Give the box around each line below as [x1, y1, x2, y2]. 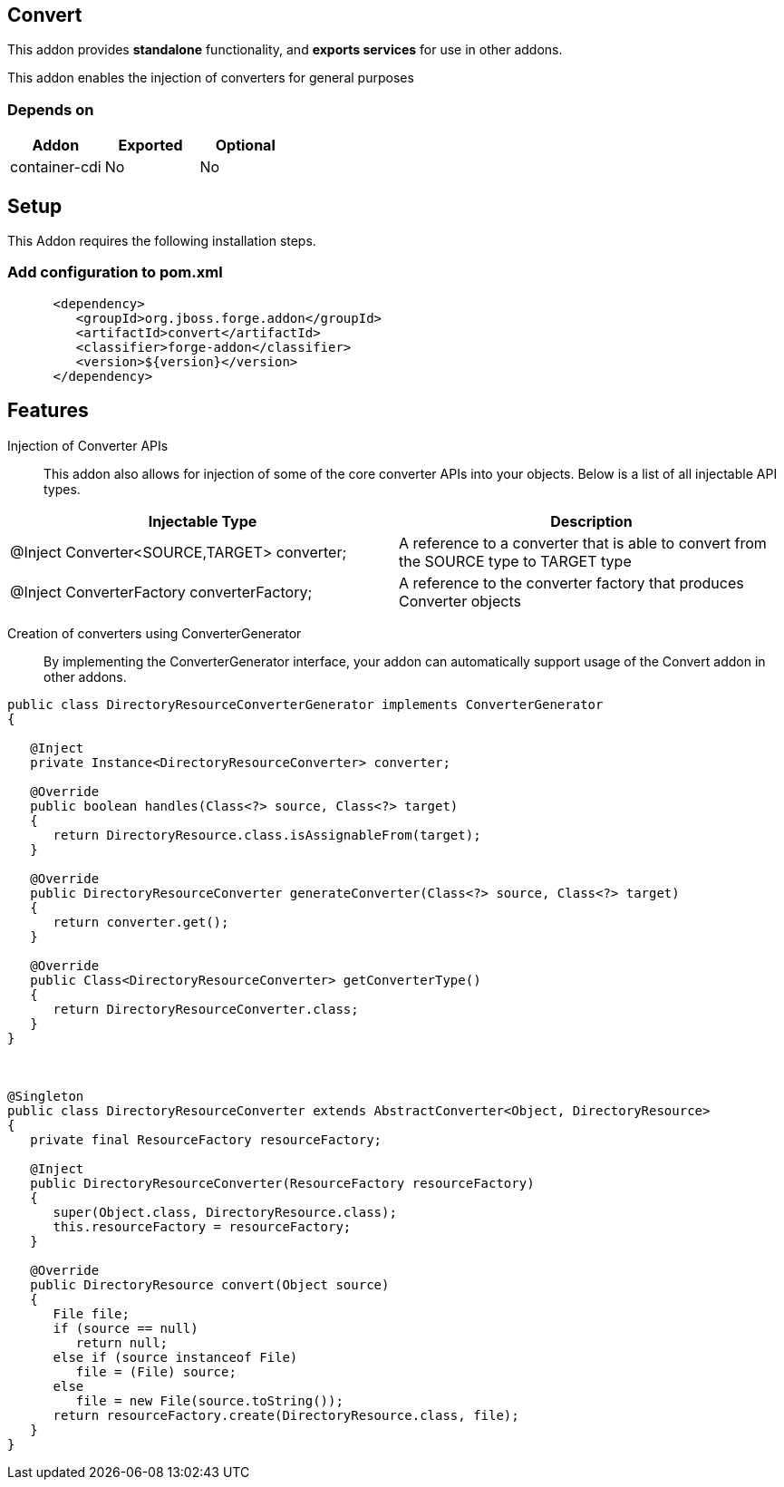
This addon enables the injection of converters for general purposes [7, 70, 414, 86]
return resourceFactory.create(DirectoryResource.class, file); [53, 1407, 519, 1423]
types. [44, 481, 81, 497]
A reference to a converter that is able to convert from [399, 533, 767, 552]
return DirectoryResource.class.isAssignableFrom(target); [53, 827, 481, 842]
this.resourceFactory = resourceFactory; [53, 1219, 352, 1234]
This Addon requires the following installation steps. [7, 233, 316, 249]
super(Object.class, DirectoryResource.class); [53, 1204, 397, 1220]
